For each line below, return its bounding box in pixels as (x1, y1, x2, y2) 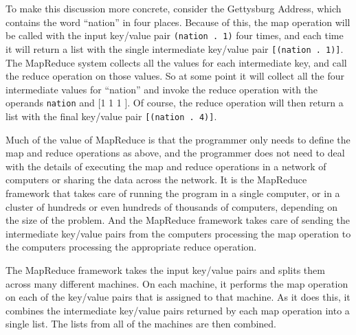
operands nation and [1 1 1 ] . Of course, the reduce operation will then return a (5, 95, 344, 110)
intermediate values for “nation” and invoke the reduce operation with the (5, 82, 318, 96)
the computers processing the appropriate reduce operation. (5, 240, 257, 254)
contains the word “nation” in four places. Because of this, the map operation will (5, 14, 351, 29)
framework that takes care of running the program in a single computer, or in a (5, 185, 340, 200)
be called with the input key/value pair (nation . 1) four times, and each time (5, 28, 344, 43)
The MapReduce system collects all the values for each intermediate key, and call (5, 55, 347, 69)
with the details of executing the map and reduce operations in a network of (5, 159, 326, 173)
